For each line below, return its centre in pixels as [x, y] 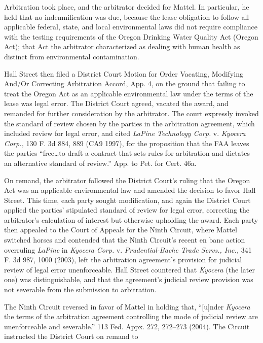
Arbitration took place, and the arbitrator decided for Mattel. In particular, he [127, 7]
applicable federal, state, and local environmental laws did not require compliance [131, 27]
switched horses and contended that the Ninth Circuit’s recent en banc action [125, 240]
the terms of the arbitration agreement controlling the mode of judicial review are [131, 316]
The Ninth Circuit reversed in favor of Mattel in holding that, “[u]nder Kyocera [127, 306]
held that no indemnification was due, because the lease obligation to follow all [127, 16]
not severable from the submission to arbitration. [80, 289]
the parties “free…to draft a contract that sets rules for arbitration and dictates [127, 153]
